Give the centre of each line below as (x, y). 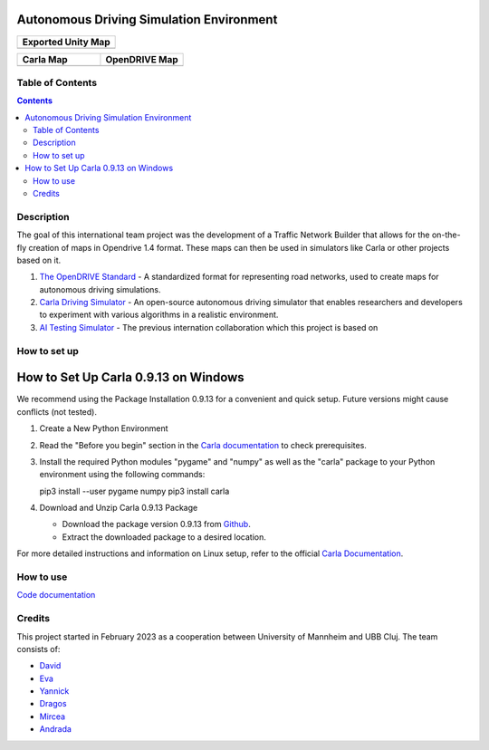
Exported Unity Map (66, 42)
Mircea (53, 716)
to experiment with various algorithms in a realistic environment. (159, 315)
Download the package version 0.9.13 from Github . (156, 524)
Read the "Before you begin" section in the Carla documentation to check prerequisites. (203, 445)
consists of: (38, 649)
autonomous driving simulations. (100, 289)
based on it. (39, 260)
